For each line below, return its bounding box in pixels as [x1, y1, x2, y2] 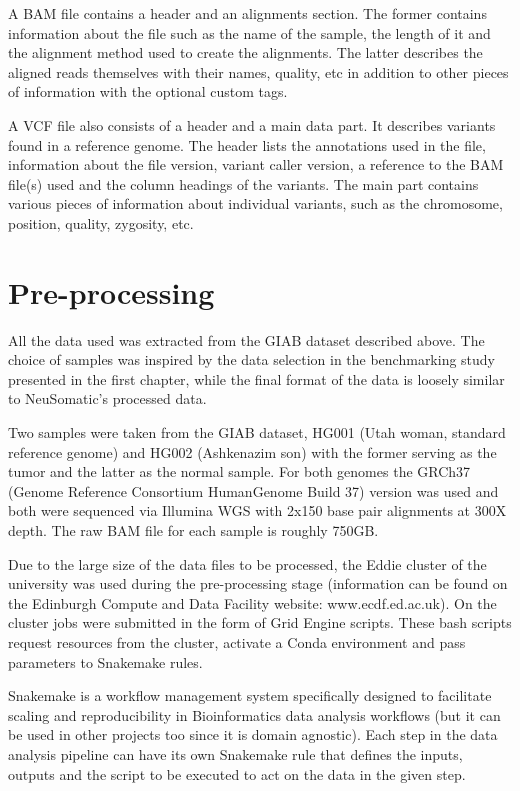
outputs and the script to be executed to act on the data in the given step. [8, 763, 466, 784]
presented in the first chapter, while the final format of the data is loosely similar [8, 368, 505, 389]
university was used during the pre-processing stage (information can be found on [8, 573, 508, 594]
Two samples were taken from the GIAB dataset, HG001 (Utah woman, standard [8, 422, 506, 443]
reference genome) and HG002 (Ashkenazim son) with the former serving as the [8, 441, 497, 462]
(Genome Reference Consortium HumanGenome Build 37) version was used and [8, 480, 499, 501]
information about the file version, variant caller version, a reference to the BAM [8, 154, 504, 175]
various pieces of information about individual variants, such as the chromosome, [8, 193, 503, 214]
